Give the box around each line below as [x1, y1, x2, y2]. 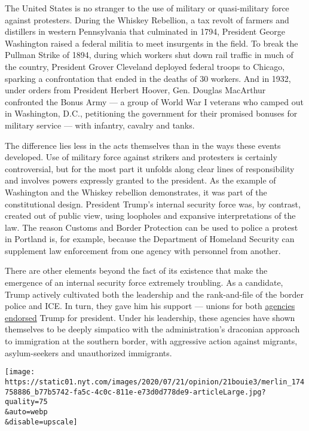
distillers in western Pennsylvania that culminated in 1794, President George [5, 25, 285, 38]
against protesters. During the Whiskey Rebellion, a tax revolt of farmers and [5, 13, 289, 26]
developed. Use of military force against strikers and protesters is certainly [5, 151, 277, 163]
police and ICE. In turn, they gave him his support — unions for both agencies [5, 299, 295, 312]
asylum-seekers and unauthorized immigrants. [5, 346, 172, 359]
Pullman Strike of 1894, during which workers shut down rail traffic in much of [5, 48, 293, 61]
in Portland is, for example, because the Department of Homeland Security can [5, 233, 295, 245]
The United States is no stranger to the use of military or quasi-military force [5, 2, 289, 14]
